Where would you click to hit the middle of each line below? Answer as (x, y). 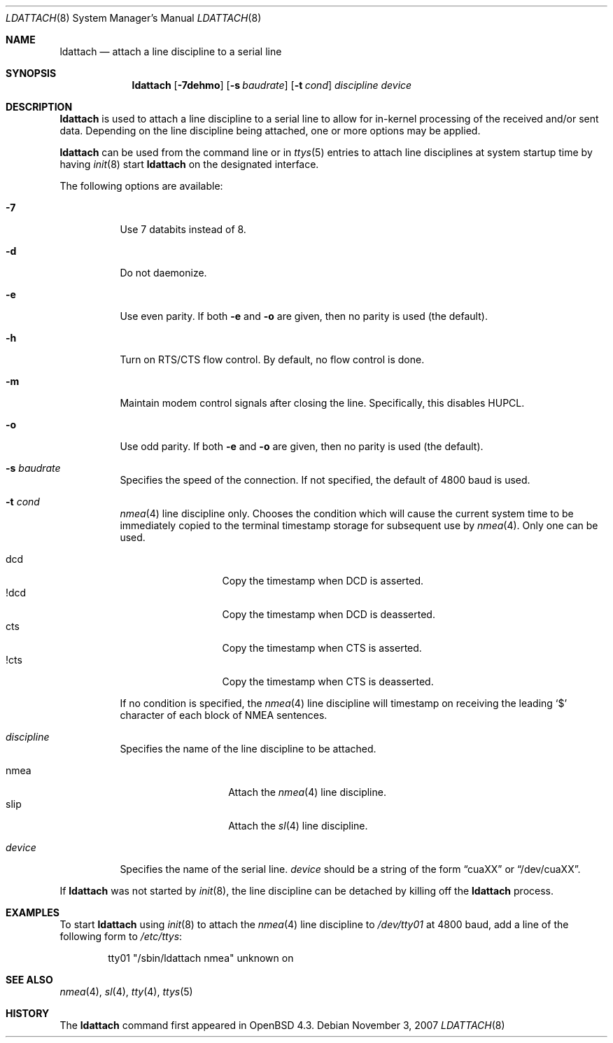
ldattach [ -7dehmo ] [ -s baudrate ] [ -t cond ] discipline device (272, 85)
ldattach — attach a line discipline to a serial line (171, 51)
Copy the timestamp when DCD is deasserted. (329, 614)
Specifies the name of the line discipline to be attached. (248, 749)
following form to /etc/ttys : (121, 936)
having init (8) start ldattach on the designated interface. (189, 164)
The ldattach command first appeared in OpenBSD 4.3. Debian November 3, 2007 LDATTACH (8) (282, 1025)
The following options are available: (141, 186)
